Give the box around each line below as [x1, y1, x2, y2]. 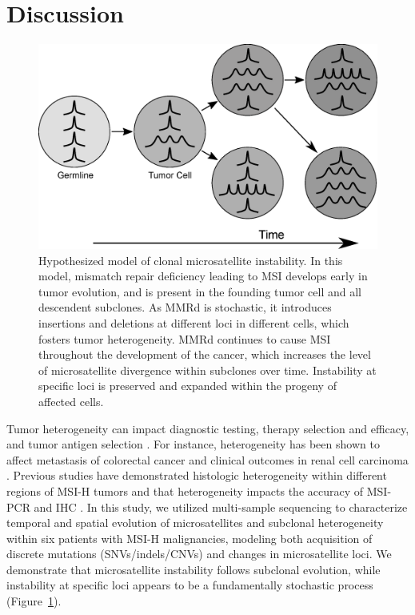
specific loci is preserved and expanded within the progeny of [38, 377, 337, 394]
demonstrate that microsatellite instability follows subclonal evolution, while [6, 561, 381, 577]
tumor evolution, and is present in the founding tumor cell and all [38, 283, 361, 299]
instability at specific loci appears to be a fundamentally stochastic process [6, 577, 373, 593]
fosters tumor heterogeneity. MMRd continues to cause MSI [38, 330, 331, 347]
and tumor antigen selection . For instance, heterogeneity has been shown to [6, 436, 380, 452]
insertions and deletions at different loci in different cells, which [38, 314, 349, 331]
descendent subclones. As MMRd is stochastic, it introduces [38, 299, 332, 316]
